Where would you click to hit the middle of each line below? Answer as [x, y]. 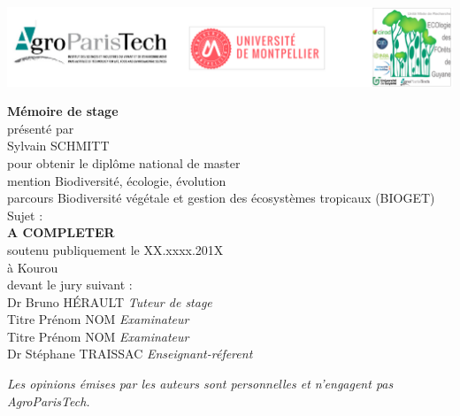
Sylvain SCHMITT [58, 146]
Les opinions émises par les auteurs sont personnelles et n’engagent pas [200, 384]
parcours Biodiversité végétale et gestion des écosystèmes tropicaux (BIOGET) [221, 198]
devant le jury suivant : [70, 285]
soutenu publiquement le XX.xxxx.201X [115, 249]
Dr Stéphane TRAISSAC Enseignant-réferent [130, 354]
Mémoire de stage [63, 111]
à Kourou [33, 267]
